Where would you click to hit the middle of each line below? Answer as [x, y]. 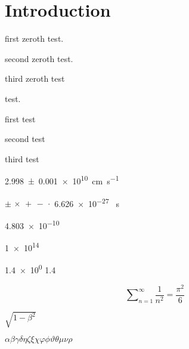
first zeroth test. [34, 38]
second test [25, 139]
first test [20, 118]
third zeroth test [35, 78]
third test [22, 158]
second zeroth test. [39, 58]
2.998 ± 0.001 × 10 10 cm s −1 [62, 180]
